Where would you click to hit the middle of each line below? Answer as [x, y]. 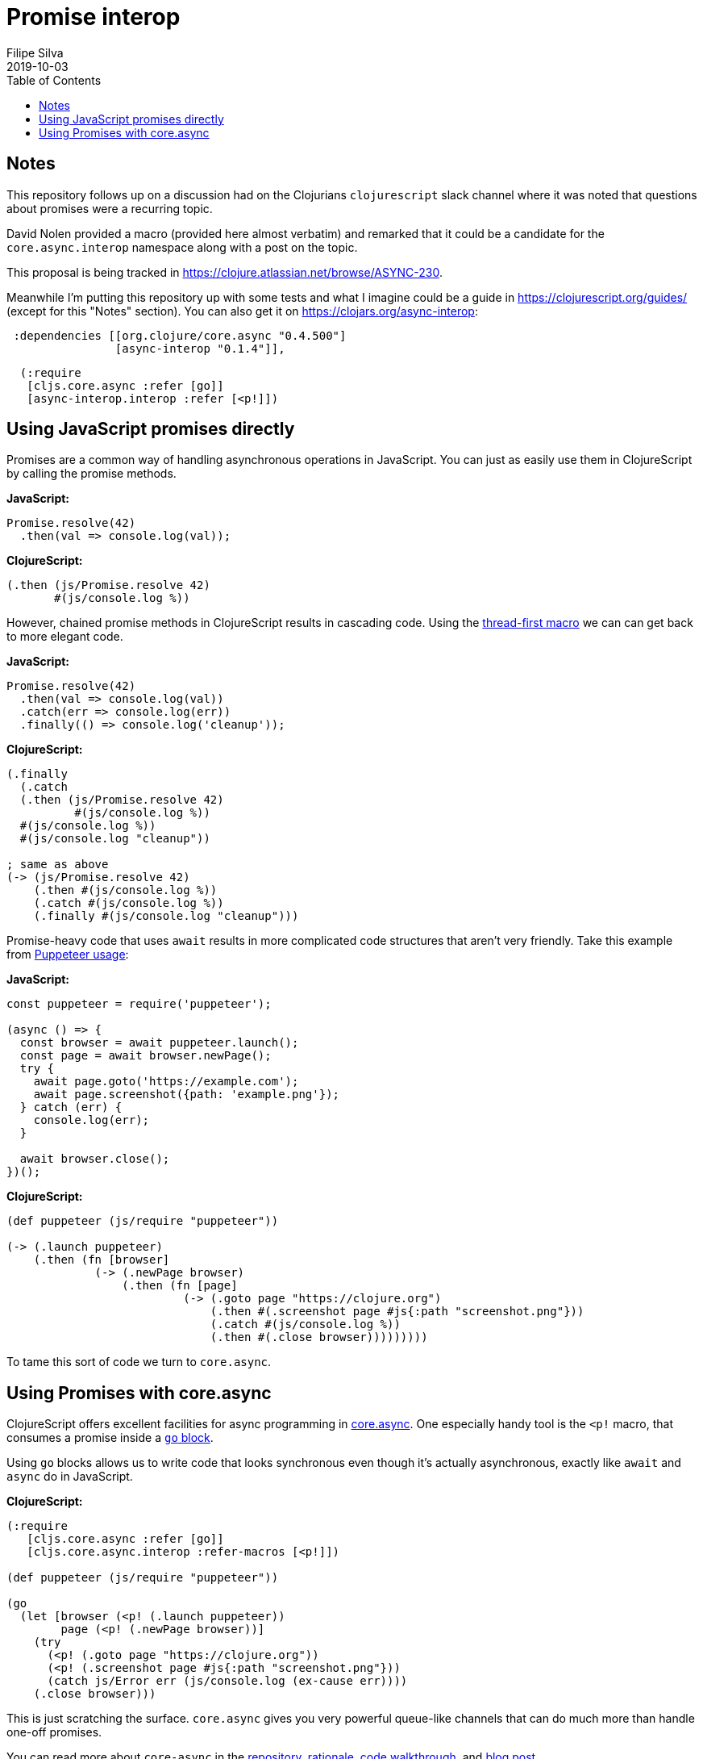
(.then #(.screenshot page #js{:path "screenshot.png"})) [397, 1312]
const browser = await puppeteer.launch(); [159, 1043]
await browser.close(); [95, 1159]
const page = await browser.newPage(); [146, 1056]
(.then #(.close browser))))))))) [319, 1337]
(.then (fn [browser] [102, 1260]
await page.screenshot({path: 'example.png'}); [187, 1095]
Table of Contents [54, 80]
